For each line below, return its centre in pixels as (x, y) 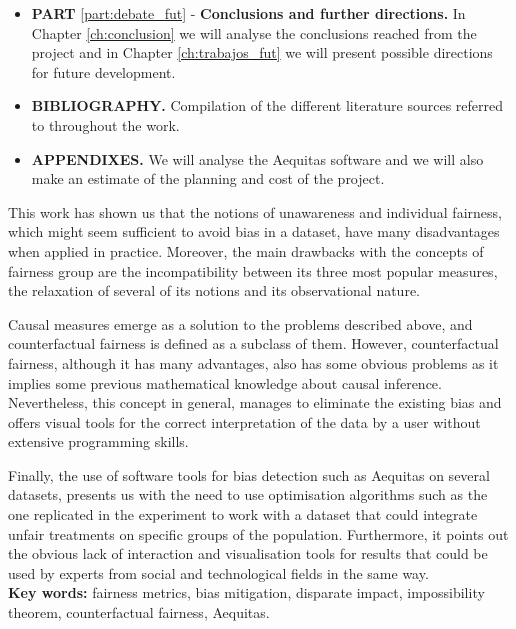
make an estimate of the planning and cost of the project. (208, 178)
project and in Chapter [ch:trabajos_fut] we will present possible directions (262, 52)
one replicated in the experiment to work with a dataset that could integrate (243, 514)
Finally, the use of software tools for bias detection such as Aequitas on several (249, 474)
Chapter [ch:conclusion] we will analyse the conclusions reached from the (254, 32)
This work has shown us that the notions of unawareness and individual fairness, (255, 211)
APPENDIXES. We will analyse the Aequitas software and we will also (257, 158)
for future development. (103, 71)
